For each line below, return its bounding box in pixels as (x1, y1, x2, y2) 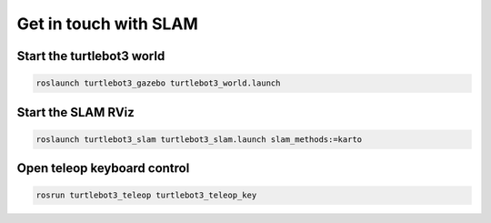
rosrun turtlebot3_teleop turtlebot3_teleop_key (35, 190, 257, 200)
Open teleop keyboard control (16, 160, 190, 177)
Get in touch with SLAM (16, 14, 199, 34)
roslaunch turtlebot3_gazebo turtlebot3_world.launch (35, 78, 281, 88)
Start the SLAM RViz (16, 105, 135, 120)
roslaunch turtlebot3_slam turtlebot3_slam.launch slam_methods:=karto (35, 134, 363, 145)
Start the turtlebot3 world (16, 48, 165, 64)
